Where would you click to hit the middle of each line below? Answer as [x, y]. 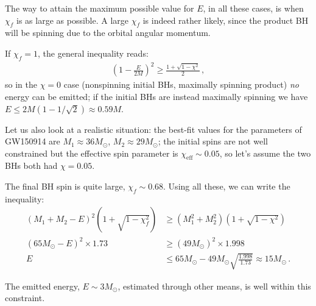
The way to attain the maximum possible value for [100, 8]
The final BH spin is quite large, [65, 186]
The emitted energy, [42, 286]
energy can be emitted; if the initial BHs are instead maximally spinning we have [156, 96]
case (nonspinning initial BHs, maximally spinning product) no [181, 84]
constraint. [25, 298]
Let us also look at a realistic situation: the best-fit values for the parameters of [153, 129]
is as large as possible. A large [73, 20]
